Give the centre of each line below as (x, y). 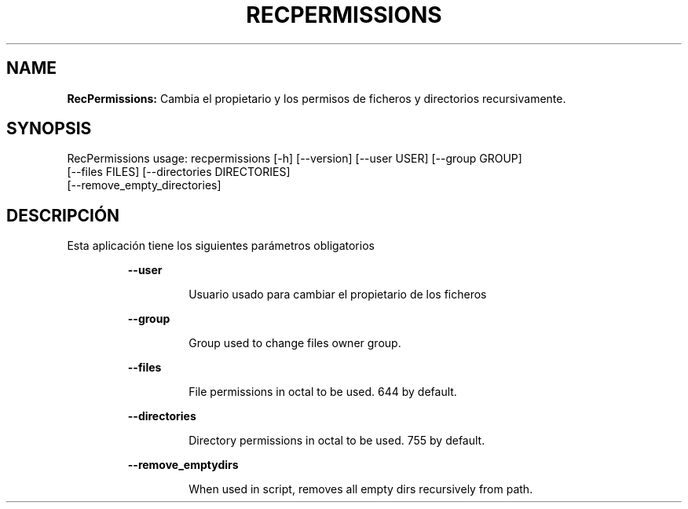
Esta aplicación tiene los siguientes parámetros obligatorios (221, 246)
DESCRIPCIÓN (63, 215)
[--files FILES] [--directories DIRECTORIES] (179, 172)
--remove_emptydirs (183, 465)
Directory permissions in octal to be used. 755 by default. (337, 441)
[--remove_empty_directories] (144, 185)
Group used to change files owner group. (295, 343)
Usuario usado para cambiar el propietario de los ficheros (338, 295)
